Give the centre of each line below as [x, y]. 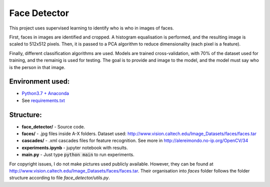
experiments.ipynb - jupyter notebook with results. [75, 147]
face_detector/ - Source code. [53, 126]
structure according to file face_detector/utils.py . [59, 178]
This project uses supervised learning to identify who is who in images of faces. [92, 28]
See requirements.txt [43, 100]
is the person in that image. [37, 67]
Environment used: [39, 82]
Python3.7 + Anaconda [45, 93]
